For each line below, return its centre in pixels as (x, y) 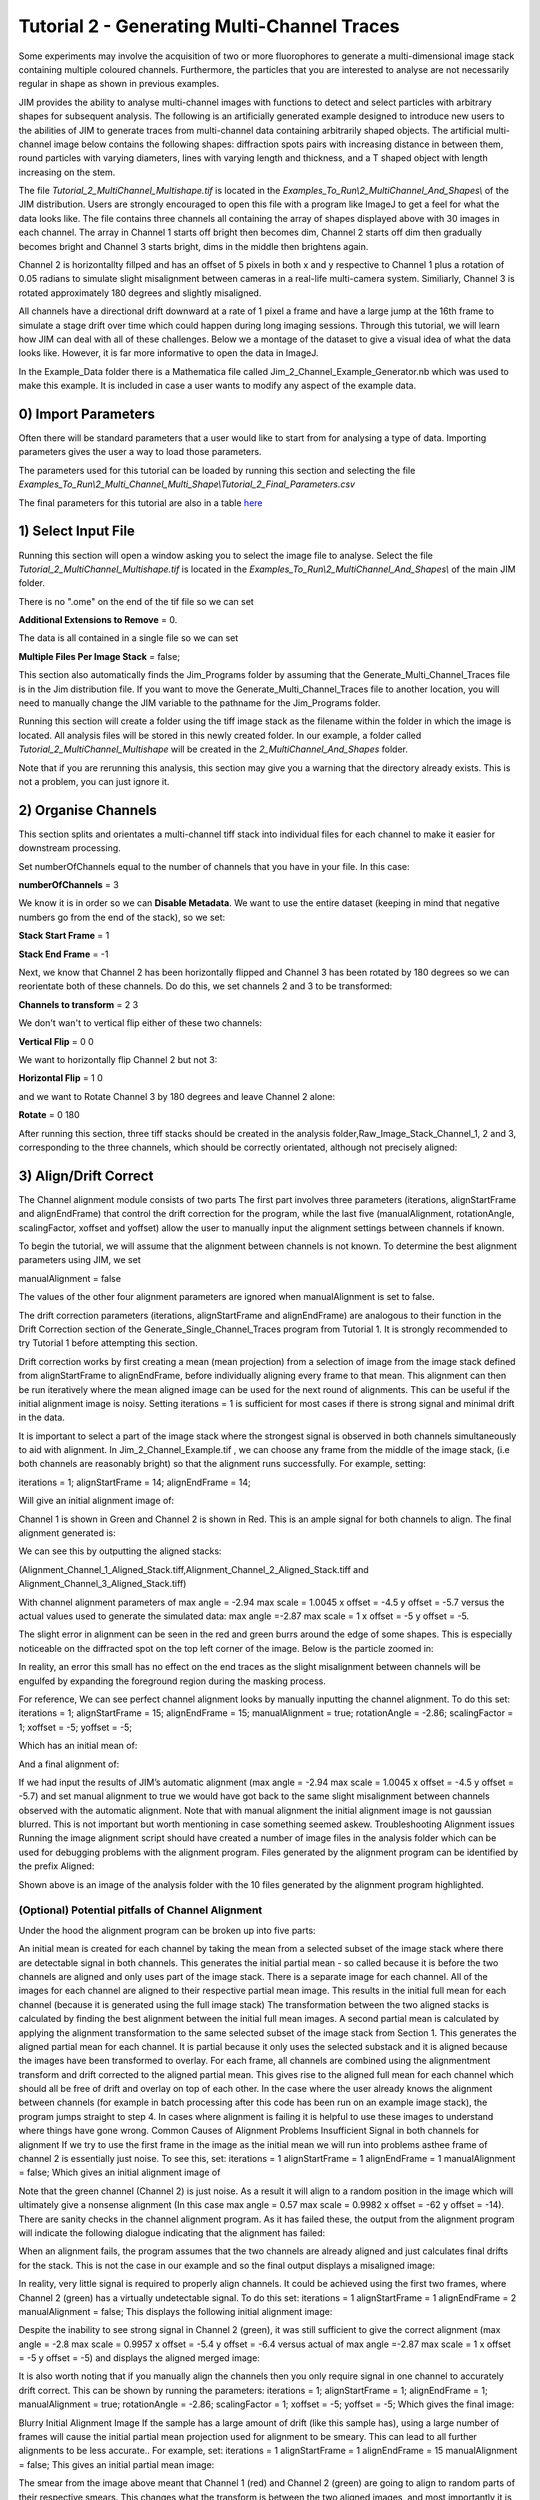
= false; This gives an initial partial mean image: (116, 2464)
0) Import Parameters (86, 413)
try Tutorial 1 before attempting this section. (108, 1343)
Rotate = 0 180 (49, 1115)
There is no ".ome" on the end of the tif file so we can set (136, 601)
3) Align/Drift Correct (86, 1175)
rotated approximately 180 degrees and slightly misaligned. (140, 292)
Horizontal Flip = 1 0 (61, 1078)
